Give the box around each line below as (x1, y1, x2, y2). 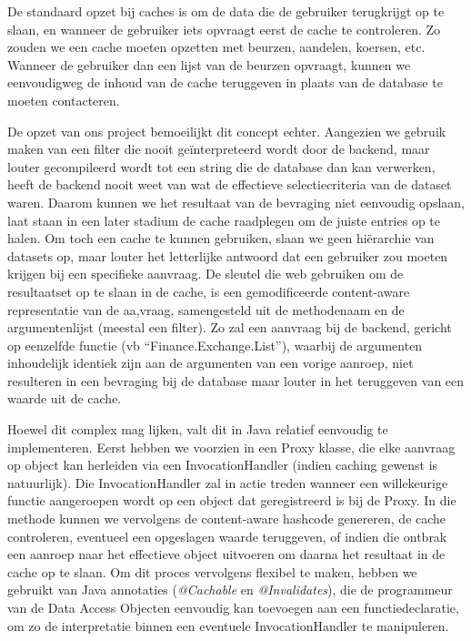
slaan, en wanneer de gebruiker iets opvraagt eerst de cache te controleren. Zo (7, 19, 441, 38)
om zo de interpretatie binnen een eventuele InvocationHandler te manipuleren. (7, 616, 449, 635)
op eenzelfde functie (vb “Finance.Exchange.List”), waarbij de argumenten (7, 335, 423, 354)
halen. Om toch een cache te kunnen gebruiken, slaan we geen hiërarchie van (7, 229, 435, 248)
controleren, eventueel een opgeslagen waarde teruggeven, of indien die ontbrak (7, 526, 447, 545)
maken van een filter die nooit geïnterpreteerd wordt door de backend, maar (7, 139, 430, 158)
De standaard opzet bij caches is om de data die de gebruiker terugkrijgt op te (7, 2, 445, 20)
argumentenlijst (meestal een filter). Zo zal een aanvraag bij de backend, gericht (7, 318, 452, 337)
